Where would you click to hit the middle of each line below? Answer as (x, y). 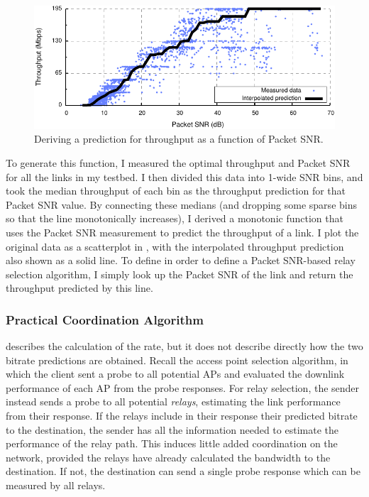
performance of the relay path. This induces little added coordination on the (172, 443)
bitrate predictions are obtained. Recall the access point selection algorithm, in (177, 360)
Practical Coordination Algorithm (105, 319)
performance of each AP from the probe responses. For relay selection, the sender (183, 387)
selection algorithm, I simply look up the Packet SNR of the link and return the (180, 274)
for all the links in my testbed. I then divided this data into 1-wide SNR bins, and (184, 176)
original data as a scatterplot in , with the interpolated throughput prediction (175, 246)
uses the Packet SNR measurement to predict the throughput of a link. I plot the (182, 232)
